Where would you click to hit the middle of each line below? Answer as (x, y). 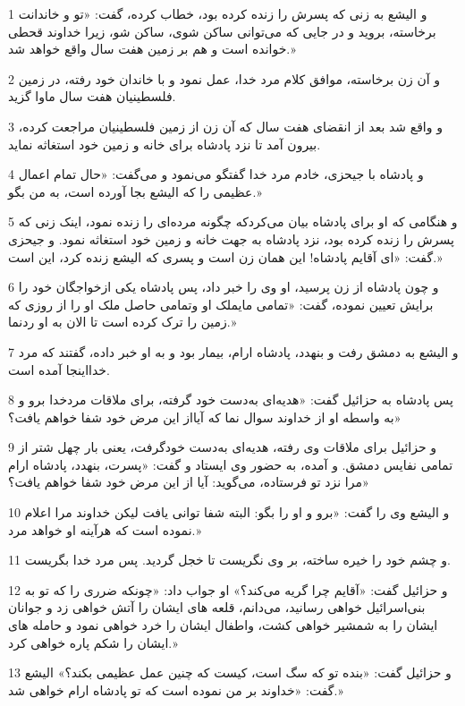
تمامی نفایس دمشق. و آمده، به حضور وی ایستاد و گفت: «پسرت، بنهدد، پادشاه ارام (231, 464)
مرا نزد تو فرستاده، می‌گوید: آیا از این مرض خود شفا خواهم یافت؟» (189, 482)
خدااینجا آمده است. (59, 369)
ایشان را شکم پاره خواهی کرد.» (93, 642)
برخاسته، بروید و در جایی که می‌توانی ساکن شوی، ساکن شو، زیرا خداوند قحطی (222, 31)
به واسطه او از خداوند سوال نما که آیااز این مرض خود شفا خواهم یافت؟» (205, 417)
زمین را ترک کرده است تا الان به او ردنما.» (123, 322)
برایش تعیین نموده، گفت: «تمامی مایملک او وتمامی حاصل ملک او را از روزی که (221, 304)
